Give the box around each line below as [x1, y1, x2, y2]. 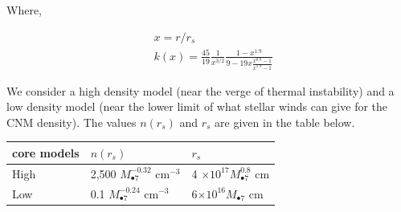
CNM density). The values [6, 113, 137, 130]
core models [12, 144, 80, 161]
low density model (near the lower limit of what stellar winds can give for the [6, 98, 388, 115]
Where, [6, 2, 42, 18]
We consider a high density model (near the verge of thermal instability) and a [6, 82, 395, 99]
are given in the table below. [215, 113, 355, 130]
